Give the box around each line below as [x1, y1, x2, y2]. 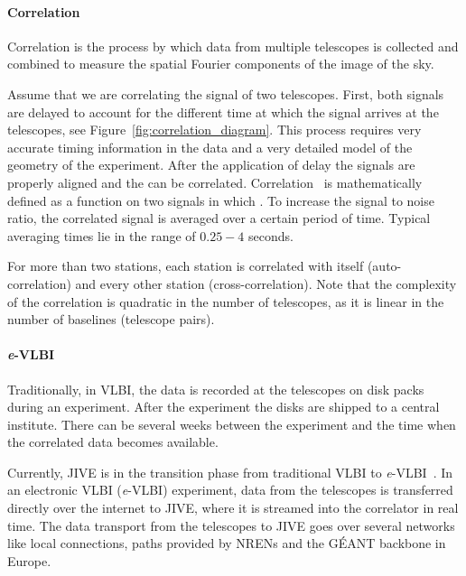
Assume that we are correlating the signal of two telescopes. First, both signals [7, 84, 444, 103]
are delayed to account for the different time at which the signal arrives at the [7, 102, 439, 121]
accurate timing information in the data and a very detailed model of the [7, 137, 413, 156]
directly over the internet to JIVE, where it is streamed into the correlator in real [7, 498, 459, 517]
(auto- [367, 256, 402, 275]
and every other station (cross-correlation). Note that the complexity [75, 274, 457, 293]
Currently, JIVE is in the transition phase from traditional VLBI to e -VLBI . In [7, 462, 453, 481]
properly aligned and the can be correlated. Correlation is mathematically [7, 172, 423, 191]
